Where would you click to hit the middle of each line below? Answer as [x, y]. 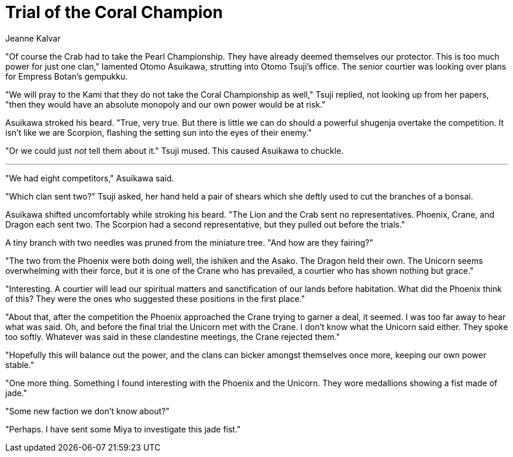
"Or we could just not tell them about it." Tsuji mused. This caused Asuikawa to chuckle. [175, 150]
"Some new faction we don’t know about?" [87, 411]
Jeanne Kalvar [33, 38]
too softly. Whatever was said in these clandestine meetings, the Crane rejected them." [173, 336]
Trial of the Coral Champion [114, 12]
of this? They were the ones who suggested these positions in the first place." [155, 298]
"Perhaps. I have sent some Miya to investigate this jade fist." [123, 429]
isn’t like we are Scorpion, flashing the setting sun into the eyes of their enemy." [159, 132]
